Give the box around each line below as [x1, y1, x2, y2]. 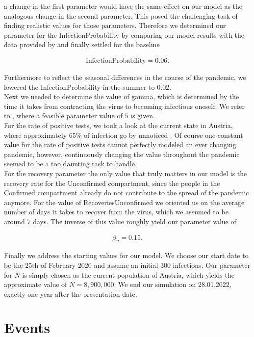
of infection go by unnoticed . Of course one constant [84, 130, 243, 140]
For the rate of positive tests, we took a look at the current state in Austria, [4, 120, 233, 130]
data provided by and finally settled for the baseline [4, 39, 160, 50]
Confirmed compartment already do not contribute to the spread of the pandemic [4, 187, 249, 198]
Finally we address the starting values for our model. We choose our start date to [4, 250, 249, 260]
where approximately [4, 130, 67, 140]
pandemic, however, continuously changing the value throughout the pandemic [4, 149, 240, 159]
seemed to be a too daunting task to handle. [4, 158, 137, 169]
